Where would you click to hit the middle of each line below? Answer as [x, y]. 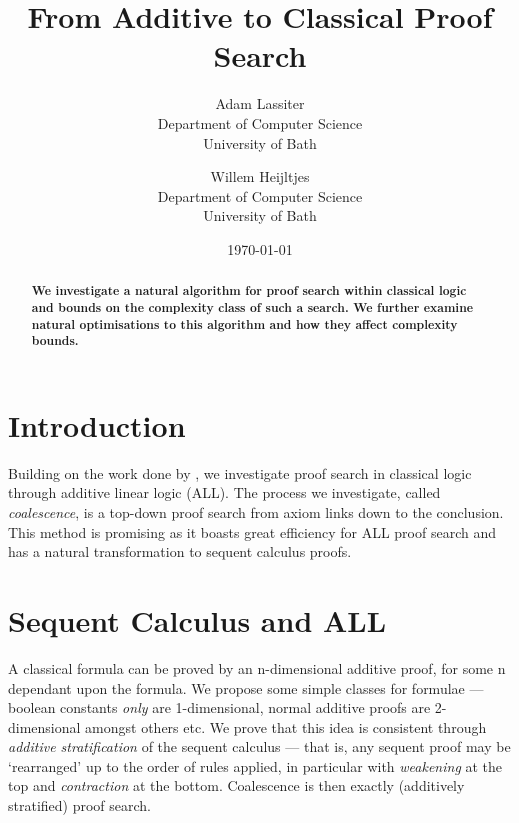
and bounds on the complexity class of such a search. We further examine [252, 307]
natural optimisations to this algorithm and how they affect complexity [244, 324]
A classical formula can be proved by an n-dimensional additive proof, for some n [257, 667]
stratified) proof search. [80, 805]
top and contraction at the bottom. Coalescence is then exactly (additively [236, 785]
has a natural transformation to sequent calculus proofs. [180, 551]
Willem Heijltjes [260, 176]
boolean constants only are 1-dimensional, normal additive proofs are [219, 707]
